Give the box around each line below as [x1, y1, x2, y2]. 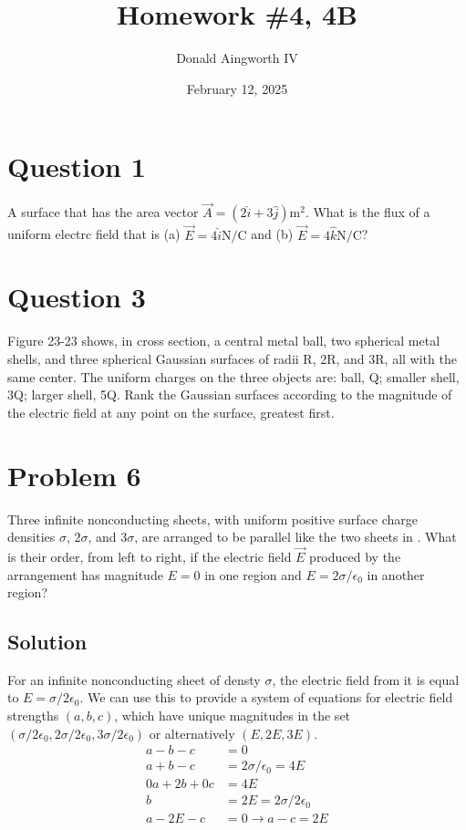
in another [367, 565, 425, 584]
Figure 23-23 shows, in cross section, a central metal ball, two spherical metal [7, 331, 440, 350]
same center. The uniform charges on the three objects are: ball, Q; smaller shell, [7, 367, 460, 386]
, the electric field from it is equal [272, 669, 460, 689]
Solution [7, 628, 88, 656]
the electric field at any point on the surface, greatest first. [7, 402, 335, 421]
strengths [7, 706, 59, 725]
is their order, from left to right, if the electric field [7, 546, 292, 565]
